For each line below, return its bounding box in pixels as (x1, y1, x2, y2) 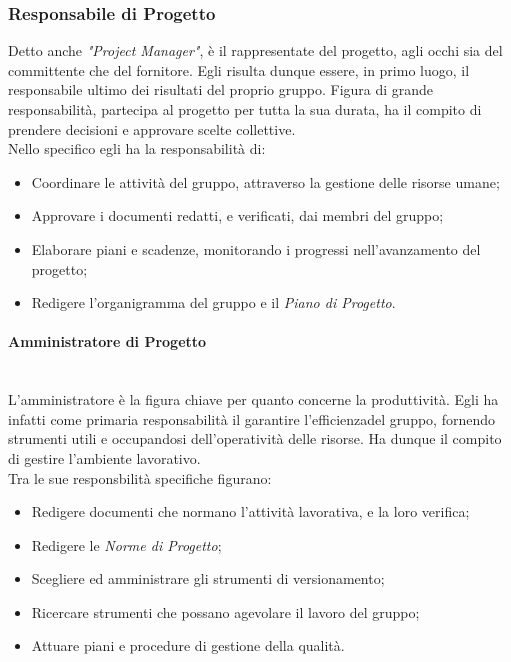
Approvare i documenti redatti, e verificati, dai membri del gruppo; (31, 205, 444, 226)
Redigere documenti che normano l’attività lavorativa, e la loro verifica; (31, 501, 470, 522)
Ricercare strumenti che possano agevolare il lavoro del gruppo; (31, 601, 420, 622)
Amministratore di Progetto (8, 331, 207, 352)
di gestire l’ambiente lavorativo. (8, 447, 201, 468)
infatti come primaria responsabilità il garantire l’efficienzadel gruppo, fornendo (8, 408, 495, 429)
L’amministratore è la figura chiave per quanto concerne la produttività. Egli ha (8, 389, 499, 410)
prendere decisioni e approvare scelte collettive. (8, 118, 296, 139)
